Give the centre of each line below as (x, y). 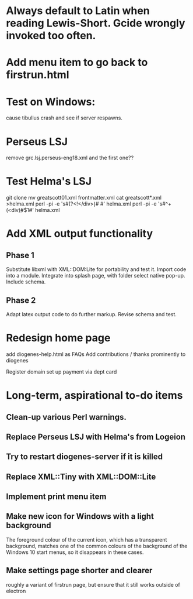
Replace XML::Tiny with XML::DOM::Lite (81, 476)
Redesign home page (58, 338)
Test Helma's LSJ (49, 181)
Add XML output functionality (80, 234)
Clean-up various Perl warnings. (66, 417)
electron (16, 591)
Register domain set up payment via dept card (62, 372)
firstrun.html (38, 75)
